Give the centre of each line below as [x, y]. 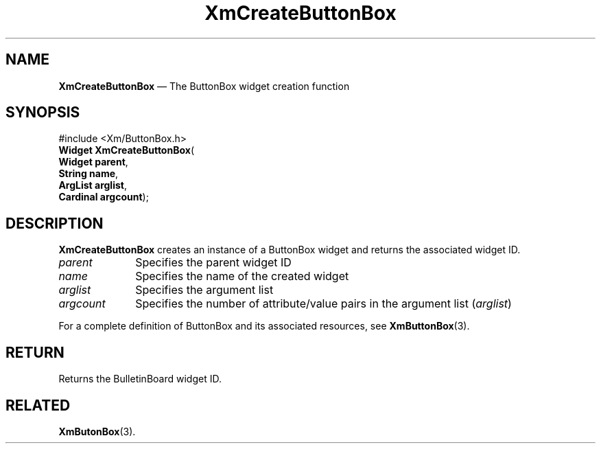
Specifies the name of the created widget [242, 276]
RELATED [38, 405]
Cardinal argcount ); [104, 197]
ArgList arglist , [93, 185]
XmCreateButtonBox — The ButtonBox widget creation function [204, 86]
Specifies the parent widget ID [213, 263]
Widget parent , [93, 162]
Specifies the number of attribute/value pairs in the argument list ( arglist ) [323, 304]
